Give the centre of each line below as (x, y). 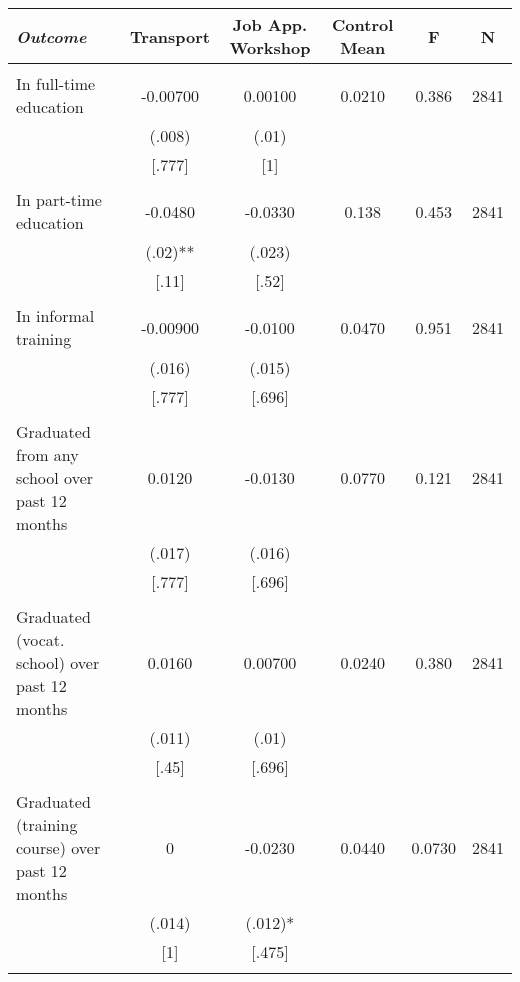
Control (363, 24)
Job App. (270, 24)
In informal (55, 315)
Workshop (270, 47)
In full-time (56, 83)
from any (47, 454)
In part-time (59, 199)
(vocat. (40, 639)
